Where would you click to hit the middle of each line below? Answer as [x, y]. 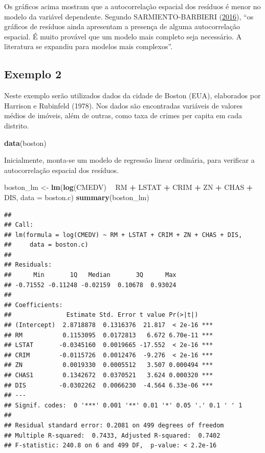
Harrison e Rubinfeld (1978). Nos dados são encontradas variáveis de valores [124, 105]
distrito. [17, 125]
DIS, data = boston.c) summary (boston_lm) [77, 197]
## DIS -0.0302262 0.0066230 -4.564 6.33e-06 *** [109, 385]
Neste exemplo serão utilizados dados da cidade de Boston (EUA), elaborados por [132, 95]
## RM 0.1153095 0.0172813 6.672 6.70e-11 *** [109, 335]
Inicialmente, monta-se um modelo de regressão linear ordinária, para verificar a [129, 160]
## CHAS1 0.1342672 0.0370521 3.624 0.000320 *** [109, 375]
